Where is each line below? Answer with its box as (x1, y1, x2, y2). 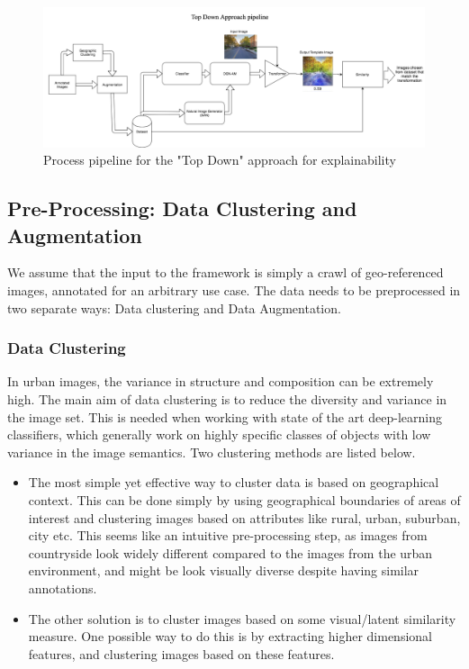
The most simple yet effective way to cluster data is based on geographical (28, 473, 439, 492)
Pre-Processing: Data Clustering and (7, 194, 357, 222)
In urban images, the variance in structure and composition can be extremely (7, 372, 434, 391)
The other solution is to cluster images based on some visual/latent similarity (28, 609, 456, 628)
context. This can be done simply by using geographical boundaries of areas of (28, 491, 461, 510)
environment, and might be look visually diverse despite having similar (28, 561, 419, 580)
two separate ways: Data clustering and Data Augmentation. (7, 298, 341, 317)
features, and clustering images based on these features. (28, 644, 335, 663)
